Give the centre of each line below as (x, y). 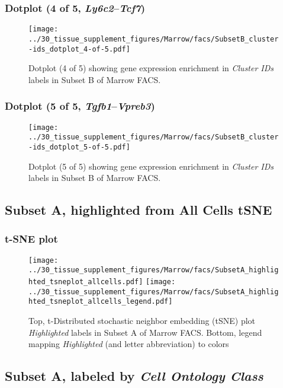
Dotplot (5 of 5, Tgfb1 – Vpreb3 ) (80, 106)
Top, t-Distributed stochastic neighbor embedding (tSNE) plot (142, 321)
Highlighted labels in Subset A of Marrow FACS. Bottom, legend (145, 332)
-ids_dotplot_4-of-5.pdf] (79, 49)
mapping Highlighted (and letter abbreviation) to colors (129, 344)
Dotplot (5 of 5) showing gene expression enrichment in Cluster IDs (151, 166)
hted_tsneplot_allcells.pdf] (86, 282)
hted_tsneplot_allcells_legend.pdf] (101, 302)
